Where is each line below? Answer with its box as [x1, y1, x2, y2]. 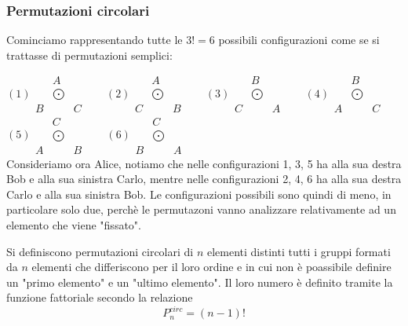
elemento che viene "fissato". [6, 216, 141, 233]
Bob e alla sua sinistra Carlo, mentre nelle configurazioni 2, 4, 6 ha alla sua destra [6, 170, 402, 187]
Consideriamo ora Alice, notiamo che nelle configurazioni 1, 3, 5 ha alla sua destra [6, 155, 402, 171]
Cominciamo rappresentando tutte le [6, 31, 183, 48]
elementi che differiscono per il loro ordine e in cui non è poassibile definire [31, 258, 392, 275]
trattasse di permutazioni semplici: [6, 46, 173, 63]
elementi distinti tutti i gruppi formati [206, 243, 391, 259]
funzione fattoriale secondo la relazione [6, 289, 193, 306]
